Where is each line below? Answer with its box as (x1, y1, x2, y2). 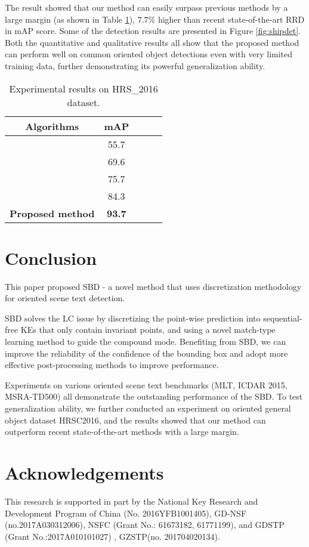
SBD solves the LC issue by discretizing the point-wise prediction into (5, 311, 261, 324)
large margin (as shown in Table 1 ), (5, 13, 135, 25)
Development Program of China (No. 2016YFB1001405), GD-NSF (5, 506, 247, 519)
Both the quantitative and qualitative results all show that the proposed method (5, 36, 299, 48)
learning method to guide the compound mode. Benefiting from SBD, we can (5, 335, 286, 348)
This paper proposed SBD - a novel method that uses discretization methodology (5, 280, 302, 292)
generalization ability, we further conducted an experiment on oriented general (5, 402, 291, 415)
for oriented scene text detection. (5, 292, 125, 304)
